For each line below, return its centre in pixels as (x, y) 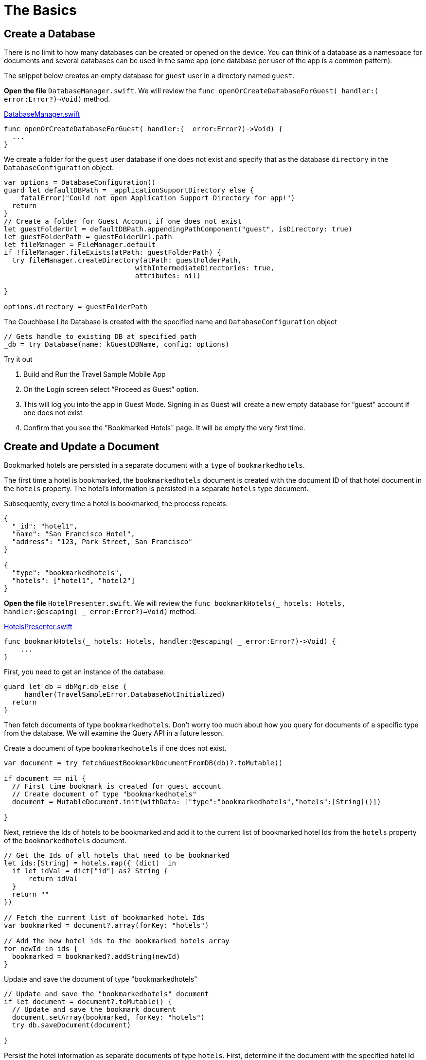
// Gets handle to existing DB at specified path (100, 337)
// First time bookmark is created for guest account (116, 786)
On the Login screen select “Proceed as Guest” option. (111, 389)
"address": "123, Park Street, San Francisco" (102, 542)
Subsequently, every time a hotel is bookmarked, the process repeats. (116, 504)
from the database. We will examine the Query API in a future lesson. (114, 733)
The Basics (40, 10)
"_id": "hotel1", (45, 526)
